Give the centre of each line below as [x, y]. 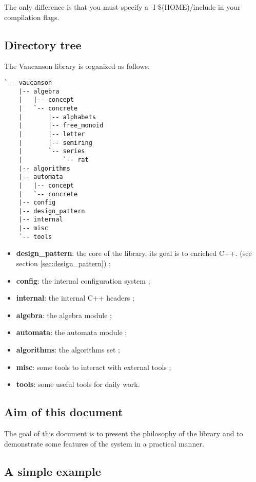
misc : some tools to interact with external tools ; [94, 367]
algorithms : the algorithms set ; [68, 350]
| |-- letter [52, 134]
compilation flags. [32, 17]
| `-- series [52, 151]
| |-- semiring [55, 143]
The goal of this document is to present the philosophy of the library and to [124, 433]
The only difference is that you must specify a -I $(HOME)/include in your [122, 7]
